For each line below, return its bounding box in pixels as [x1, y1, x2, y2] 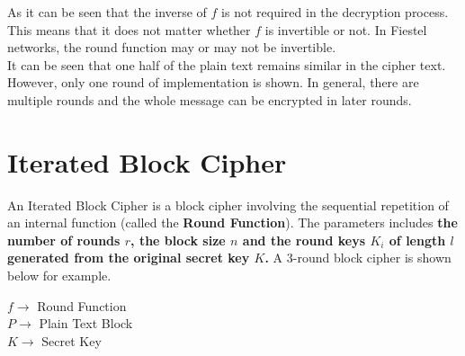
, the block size [130, 230, 226, 249]
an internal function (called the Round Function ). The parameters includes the [7, 213, 458, 232]
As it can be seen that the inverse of [7, 3, 207, 21]
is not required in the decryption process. [221, 3, 449, 21]
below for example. [7, 266, 112, 285]
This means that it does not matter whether [7, 20, 251, 39]
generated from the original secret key [7, 248, 250, 267]
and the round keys [242, 230, 366, 249]
